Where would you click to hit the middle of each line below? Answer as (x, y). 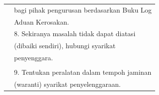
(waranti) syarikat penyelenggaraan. (67, 84)
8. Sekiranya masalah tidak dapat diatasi (75, 34)
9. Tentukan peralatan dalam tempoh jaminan (83, 72)
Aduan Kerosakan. (42, 21)
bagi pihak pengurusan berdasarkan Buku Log (83, 9)
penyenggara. (34, 58)
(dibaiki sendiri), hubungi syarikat (65, 46)
